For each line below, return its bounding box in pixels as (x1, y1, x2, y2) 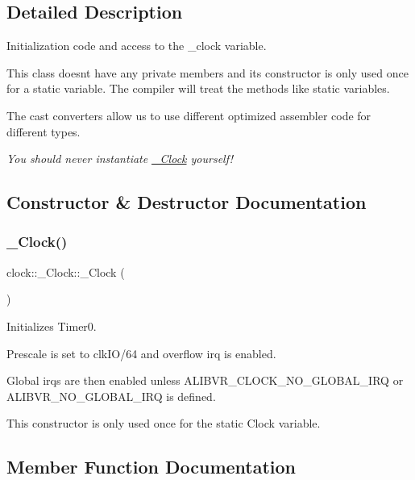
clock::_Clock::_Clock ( (6, 263, 125, 280)
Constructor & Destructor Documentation (6, 190, 367, 215)
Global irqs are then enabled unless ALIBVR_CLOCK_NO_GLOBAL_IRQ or (6, 372, 404, 389)
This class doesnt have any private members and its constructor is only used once (6, 64, 409, 81)
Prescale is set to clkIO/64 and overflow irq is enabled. (6, 344, 276, 361)
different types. (6, 123, 81, 140)
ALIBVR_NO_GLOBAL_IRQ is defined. (6, 387, 216, 404)
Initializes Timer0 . (6, 317, 97, 334)
